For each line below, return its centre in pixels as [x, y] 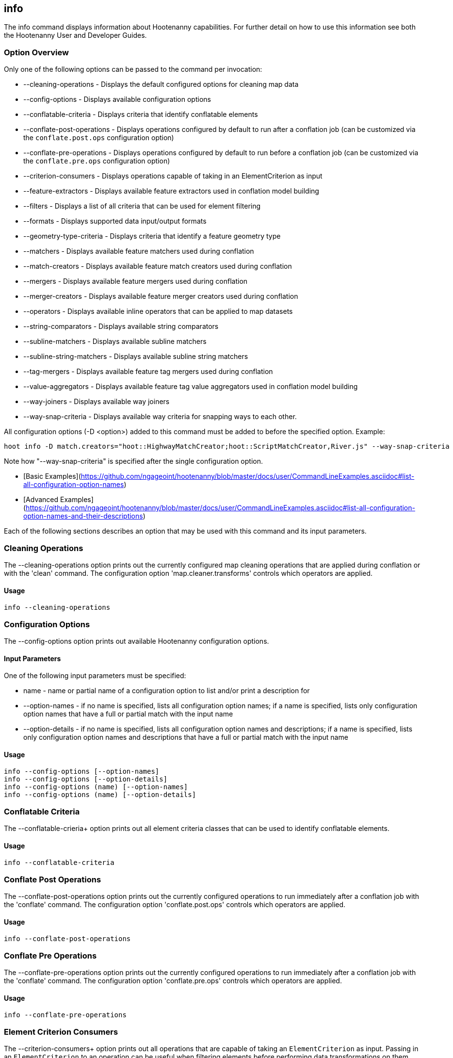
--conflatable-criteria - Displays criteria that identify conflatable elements [141, 114]
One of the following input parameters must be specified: [95, 676]
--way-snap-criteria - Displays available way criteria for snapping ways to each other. [160, 417]
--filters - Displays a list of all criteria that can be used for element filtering [142, 206]
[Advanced [41, 500]
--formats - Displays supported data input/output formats [115, 221]
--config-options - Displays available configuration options [117, 99]
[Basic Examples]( [52, 476]
